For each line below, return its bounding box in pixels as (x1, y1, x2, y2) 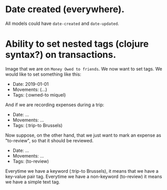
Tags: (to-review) (12, 158, 49, 164)
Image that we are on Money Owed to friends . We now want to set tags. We (5, 66, 162, 72)
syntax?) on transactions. (5, 49, 116, 60)
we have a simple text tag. (5, 179, 60, 185)
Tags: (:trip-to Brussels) (12, 122, 63, 128)
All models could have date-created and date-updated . (5, 20, 120, 26)
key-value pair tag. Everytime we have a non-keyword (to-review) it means (5, 173, 162, 179)
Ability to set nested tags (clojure (5, 38, 149, 50)
